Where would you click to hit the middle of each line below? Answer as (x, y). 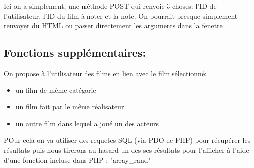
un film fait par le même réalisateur (70, 107)
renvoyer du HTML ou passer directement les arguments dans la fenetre (113, 26)
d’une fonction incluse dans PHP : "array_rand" (77, 159)
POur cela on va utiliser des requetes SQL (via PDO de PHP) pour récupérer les (127, 140)
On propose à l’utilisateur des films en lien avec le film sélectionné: (105, 73)
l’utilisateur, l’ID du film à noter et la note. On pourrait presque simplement (121, 16)
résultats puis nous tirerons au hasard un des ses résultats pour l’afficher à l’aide (127, 149)
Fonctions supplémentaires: (75, 52)
